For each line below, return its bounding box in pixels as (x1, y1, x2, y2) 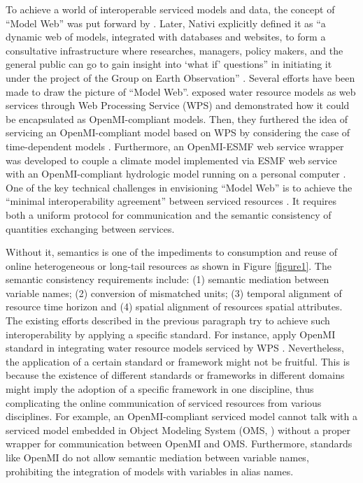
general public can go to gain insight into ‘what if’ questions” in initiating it (6, 57, 332, 71)
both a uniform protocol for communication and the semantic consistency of (6, 207, 332, 222)
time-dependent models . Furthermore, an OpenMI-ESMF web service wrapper (6, 138, 344, 153)
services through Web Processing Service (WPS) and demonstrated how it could (6, 98, 350, 113)
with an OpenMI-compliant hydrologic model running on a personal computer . (6, 166, 346, 181)
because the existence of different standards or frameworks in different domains (6, 368, 345, 382)
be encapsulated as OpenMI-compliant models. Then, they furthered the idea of (6, 111, 348, 126)
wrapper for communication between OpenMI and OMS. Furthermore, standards (6, 436, 353, 451)
